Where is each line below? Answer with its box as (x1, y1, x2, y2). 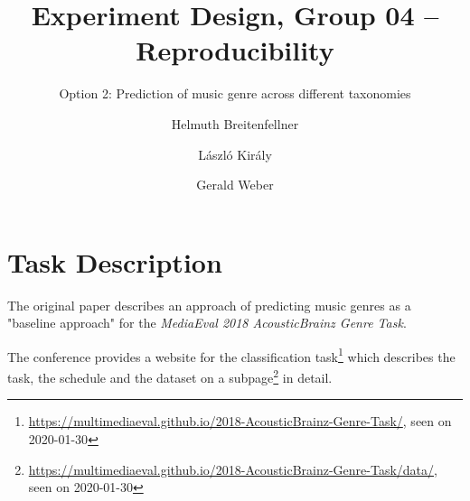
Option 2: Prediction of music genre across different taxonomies (59, 84, 411, 103)
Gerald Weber (196, 175, 274, 194)
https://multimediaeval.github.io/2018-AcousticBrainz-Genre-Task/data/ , (28, 459, 437, 478)
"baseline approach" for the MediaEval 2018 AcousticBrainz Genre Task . (7, 313, 407, 332)
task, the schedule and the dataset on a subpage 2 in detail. (7, 366, 333, 386)
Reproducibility (136, 32, 334, 69)
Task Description (7, 243, 222, 280)
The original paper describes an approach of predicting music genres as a (7, 295, 411, 314)
